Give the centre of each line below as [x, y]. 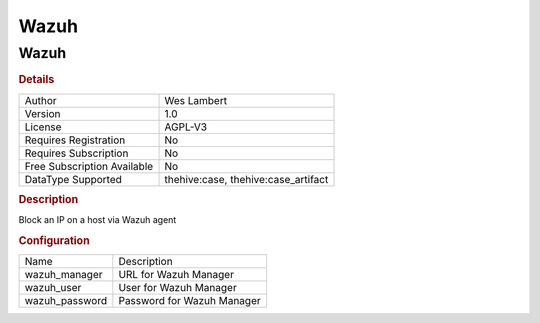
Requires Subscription [76, 153]
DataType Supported [73, 179]
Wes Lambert [196, 100]
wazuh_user [53, 288]
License [43, 127]
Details [36, 80]
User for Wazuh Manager [177, 288]
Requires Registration [75, 140]
